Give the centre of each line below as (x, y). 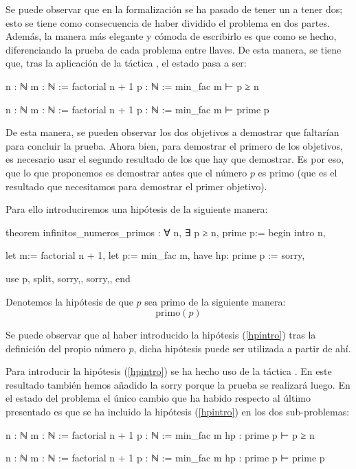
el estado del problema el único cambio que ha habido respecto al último (158, 398)
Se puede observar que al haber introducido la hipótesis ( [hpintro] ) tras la (161, 335)
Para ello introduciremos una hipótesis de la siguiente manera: (137, 209)
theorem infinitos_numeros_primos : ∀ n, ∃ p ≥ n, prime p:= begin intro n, (166, 232)
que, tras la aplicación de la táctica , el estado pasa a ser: (126, 63)
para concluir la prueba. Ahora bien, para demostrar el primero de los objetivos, (175, 145)
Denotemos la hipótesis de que (69, 301)
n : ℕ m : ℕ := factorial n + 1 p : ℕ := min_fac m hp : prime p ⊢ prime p (165, 458)
